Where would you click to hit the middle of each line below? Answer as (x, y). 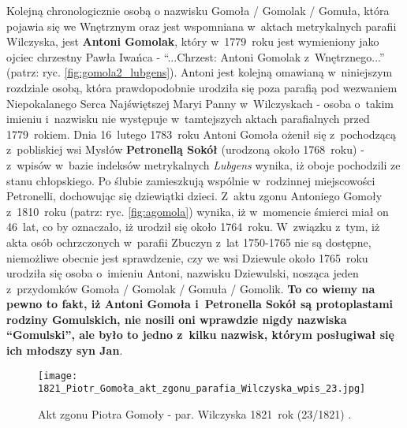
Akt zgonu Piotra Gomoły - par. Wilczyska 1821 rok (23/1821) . (195, 413)
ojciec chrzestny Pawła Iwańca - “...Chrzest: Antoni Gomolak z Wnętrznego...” (196, 56)
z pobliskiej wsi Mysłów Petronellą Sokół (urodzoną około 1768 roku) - (185, 149)
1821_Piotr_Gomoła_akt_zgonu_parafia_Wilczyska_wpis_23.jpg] (202, 389)
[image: (58, 376)
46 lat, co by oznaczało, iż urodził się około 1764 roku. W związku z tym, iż (193, 227)
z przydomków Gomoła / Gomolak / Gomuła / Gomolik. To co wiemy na (191, 288)
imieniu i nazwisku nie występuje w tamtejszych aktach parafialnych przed (188, 119)
